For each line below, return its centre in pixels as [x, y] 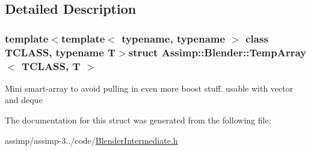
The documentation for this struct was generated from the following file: [138, 120]
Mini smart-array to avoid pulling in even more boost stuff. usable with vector [149, 88]
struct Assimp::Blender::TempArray [217, 52]
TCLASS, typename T [60, 52]
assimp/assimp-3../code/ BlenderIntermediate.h [91, 140]
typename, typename [174, 38]
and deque [24, 100]
